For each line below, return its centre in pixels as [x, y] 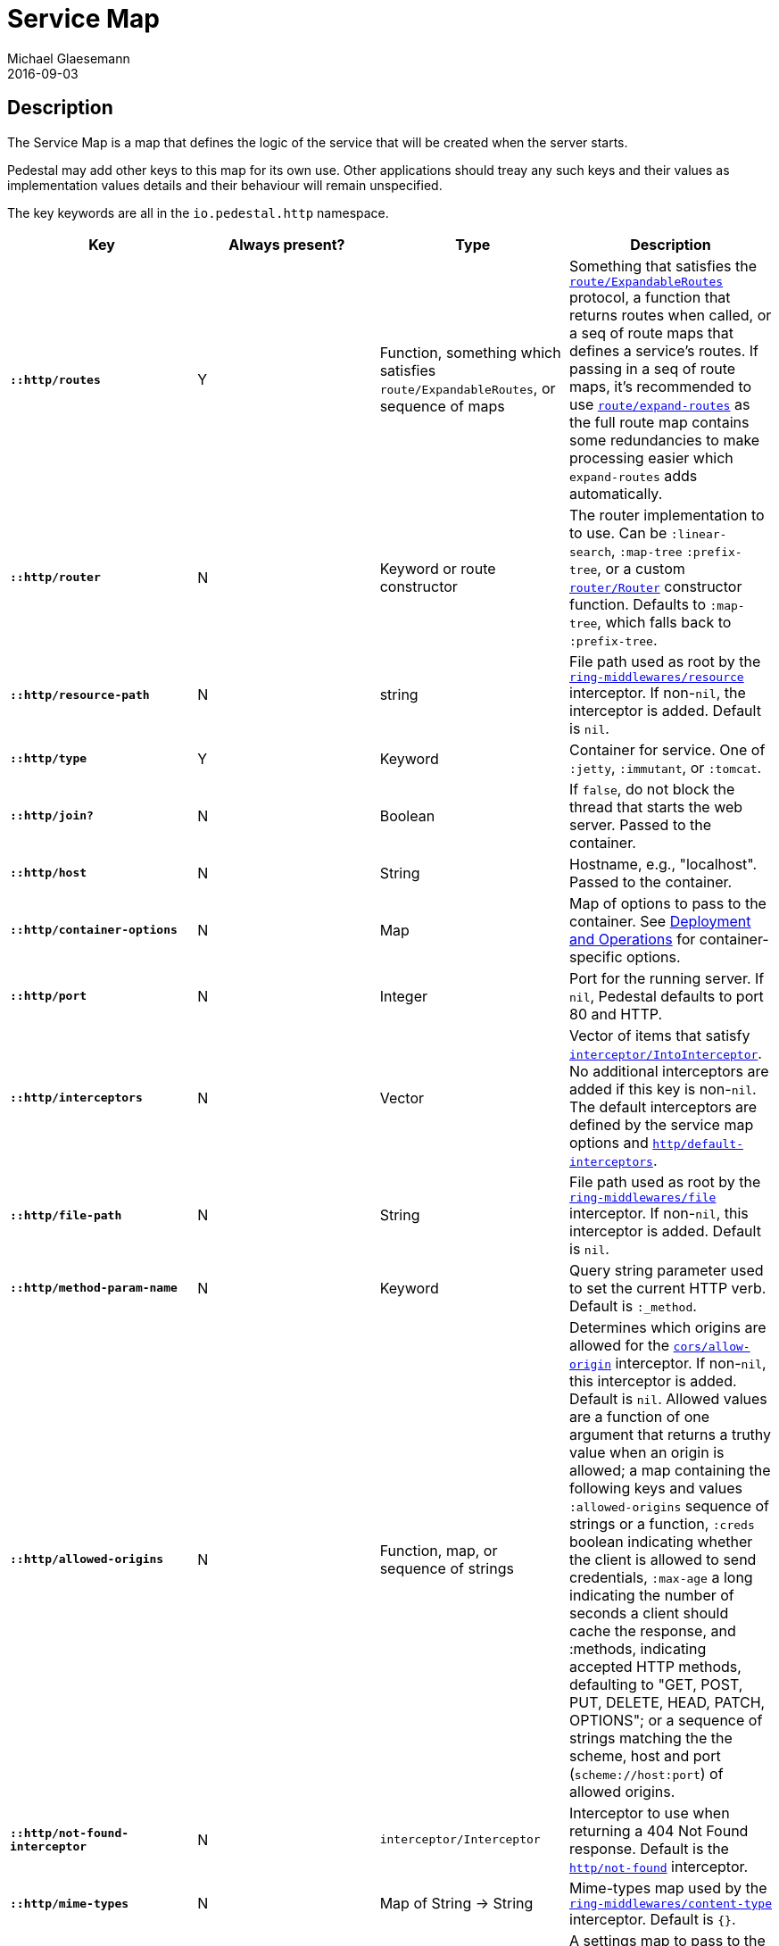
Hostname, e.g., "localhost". [663, 864]
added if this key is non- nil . [663, 1089]
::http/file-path [66, 1215]
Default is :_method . [633, 1306]
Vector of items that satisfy [660, 1035]
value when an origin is [647, 1452]
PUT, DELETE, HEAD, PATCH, [667, 1702]
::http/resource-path [80, 694]
